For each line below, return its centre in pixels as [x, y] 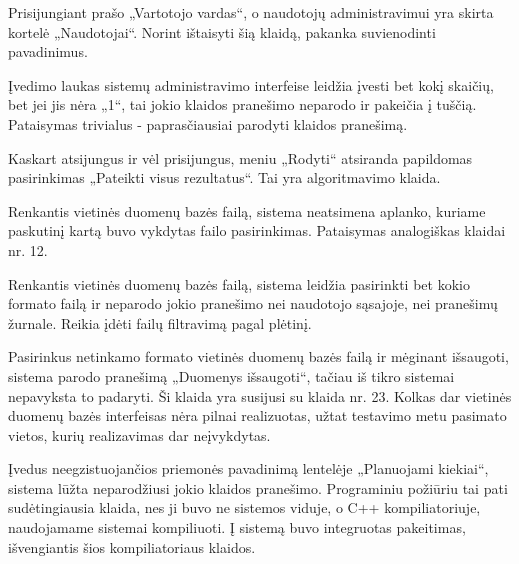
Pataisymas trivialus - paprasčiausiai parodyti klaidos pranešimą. [208, 123]
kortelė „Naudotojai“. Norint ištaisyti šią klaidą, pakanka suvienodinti [222, 31]
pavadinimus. [48, 51]
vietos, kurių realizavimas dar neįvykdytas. [139, 434]
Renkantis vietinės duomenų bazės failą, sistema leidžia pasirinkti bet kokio [239, 283]
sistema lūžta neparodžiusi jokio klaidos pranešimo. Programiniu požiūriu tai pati [258, 487]
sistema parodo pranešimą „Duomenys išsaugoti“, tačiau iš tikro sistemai [231, 375]
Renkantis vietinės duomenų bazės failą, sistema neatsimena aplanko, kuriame [247, 210]
